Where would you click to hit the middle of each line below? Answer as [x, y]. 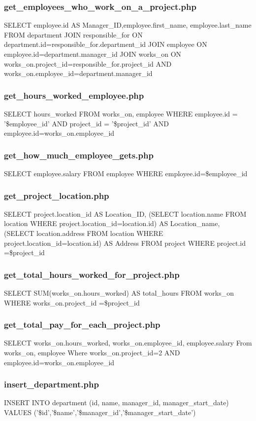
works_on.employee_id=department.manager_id [78, 73]
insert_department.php [51, 384]
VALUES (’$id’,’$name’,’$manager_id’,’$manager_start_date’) [100, 412]
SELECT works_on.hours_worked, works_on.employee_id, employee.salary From [128, 343]
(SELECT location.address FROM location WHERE [84, 233]
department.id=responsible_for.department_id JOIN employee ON [106, 44]
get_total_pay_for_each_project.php [82, 325]
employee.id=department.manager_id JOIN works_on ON [93, 54]
